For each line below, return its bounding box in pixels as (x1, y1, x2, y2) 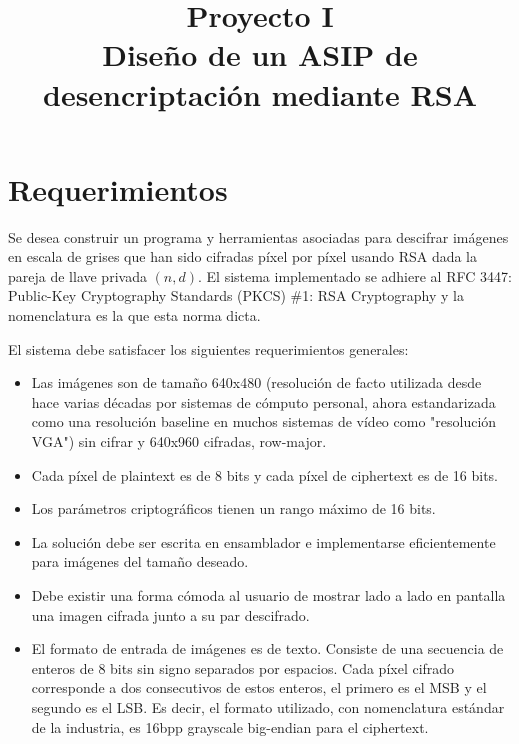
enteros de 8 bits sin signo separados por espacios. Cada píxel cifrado (31, 657, 455, 678)
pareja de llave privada (8, 265, 147, 286)
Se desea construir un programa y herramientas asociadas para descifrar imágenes (8, 226, 509, 247)
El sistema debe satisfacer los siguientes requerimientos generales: (8, 338, 409, 359)
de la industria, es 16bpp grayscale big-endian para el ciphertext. (31, 716, 429, 737)
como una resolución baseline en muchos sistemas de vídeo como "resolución (31, 411, 497, 432)
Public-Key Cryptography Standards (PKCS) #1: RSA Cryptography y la (8, 285, 464, 306)
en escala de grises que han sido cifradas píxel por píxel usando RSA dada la (8, 246, 477, 267)
